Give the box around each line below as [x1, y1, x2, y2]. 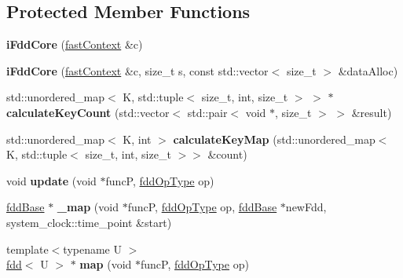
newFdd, [285, 199, 327, 215]
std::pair [187, 104, 228, 120]
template [6, 240, 49, 257]
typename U [63, 240, 122, 257]
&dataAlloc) [338, 62, 398, 79]
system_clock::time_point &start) [6, 214, 172, 230]
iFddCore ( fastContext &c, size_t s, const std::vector [6, 62, 269, 79]
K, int [123, 130, 152, 147]
